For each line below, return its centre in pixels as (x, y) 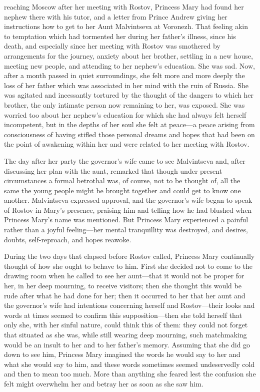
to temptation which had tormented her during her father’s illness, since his (120, 36)
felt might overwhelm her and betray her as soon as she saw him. (104, 383)
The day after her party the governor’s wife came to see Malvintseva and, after (125, 160)
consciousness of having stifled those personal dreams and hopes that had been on (129, 134)
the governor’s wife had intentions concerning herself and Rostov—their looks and (129, 305)
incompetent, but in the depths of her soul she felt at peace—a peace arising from (129, 124)
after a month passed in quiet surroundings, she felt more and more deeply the (124, 75)
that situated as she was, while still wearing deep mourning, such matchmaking (125, 334)
